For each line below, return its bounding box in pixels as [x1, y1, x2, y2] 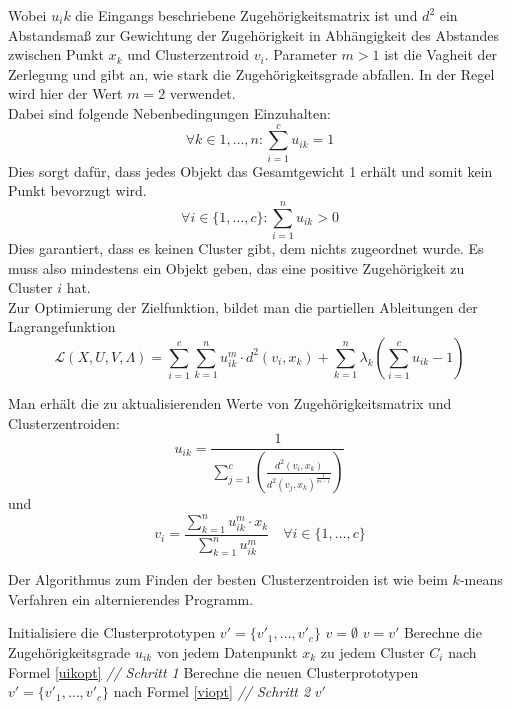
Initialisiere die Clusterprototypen [8, 622, 216, 643]
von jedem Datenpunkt [156, 641, 298, 662]
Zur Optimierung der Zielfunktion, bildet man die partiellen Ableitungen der [8, 296, 478, 317]
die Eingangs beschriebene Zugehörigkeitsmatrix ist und [75, 5, 418, 25]
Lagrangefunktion [8, 316, 116, 337]
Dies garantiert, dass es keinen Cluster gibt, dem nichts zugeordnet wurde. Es [8, 238, 484, 258]
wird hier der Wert [8, 83, 123, 104]
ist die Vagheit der [384, 44, 498, 65]
